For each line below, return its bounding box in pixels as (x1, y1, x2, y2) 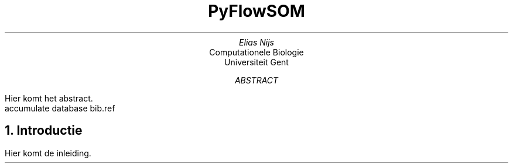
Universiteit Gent (224, 57, 289, 67)
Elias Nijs (239, 37, 274, 47)
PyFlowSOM (208, 1, 305, 21)
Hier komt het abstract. (5, 93, 93, 103)
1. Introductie (5, 123, 83, 138)
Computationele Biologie (209, 47, 304, 57)
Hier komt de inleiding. (5, 148, 91, 158)
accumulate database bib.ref (5, 103, 115, 113)
